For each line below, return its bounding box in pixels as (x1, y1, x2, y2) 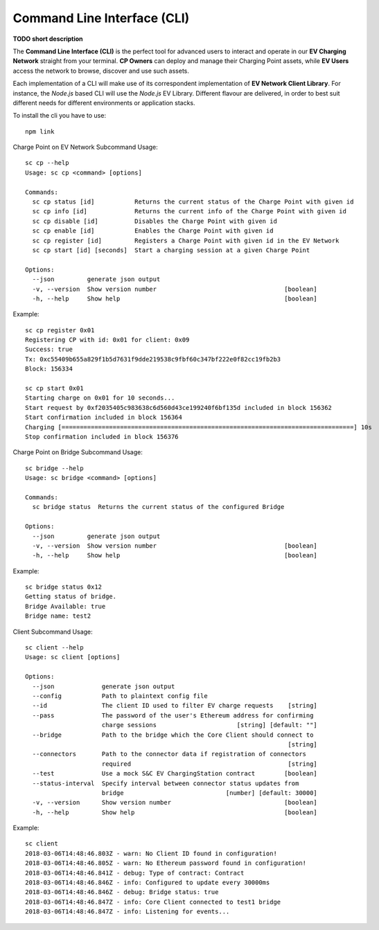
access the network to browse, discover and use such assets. (12, 66, 190, 75)
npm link (25, 127, 55, 135)
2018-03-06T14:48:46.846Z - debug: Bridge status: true (25, 888, 219, 896)
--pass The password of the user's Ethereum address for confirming (32, 711, 314, 719)
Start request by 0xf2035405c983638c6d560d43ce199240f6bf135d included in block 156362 (25, 404, 333, 411)
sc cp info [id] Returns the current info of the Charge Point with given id (32, 208, 346, 215)
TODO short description (12, 35, 83, 43)
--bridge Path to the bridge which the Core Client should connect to (32, 731, 314, 739)
